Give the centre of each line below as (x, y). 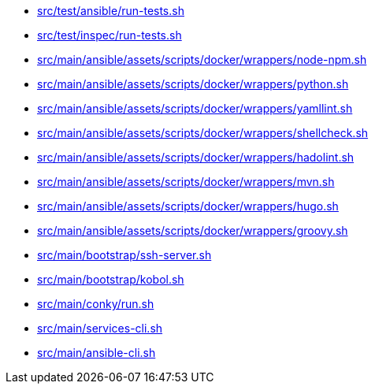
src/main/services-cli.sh (100, 328)
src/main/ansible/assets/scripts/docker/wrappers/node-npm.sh (202, 59)
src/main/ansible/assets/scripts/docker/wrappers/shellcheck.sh (203, 133)
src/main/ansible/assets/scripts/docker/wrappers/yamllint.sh (195, 108)
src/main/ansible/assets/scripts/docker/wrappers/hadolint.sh (196, 157)
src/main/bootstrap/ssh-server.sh (124, 255)
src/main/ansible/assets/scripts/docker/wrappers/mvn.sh (186, 182)
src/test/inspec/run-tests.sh (110, 35)
